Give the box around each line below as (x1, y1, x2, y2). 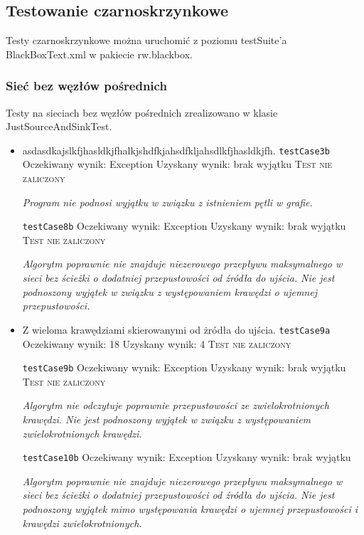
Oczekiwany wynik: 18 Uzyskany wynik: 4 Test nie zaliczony (22, 336, 291, 351)
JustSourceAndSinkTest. (6, 119, 112, 134)
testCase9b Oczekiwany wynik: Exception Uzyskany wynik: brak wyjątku (22, 360, 346, 375)
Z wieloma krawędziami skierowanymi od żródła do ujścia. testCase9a (22, 322, 331, 337)
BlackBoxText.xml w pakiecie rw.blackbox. (6, 46, 193, 61)
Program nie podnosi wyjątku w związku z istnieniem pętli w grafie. (22, 194, 313, 209)
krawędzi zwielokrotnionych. (22, 515, 142, 530)
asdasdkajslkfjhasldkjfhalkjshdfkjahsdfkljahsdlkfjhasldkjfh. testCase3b (22, 142, 330, 157)
